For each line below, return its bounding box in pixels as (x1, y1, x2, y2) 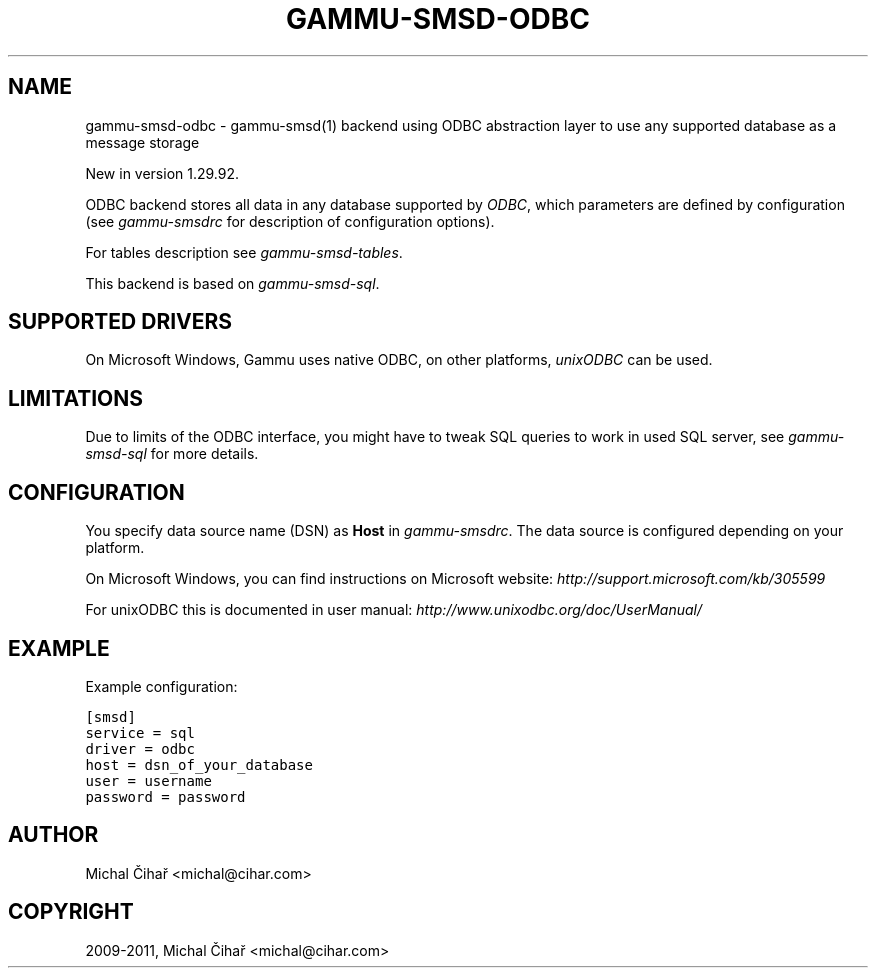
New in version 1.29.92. (85, 164, 240, 182)
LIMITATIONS (8, 385, 144, 411)
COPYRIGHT (8, 899, 134, 925)
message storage (85, 133, 200, 151)
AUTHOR (8, 822, 99, 848)
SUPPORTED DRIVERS (8, 309, 233, 335)
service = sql (85, 724, 195, 741)
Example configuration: (85, 677, 238, 695)
